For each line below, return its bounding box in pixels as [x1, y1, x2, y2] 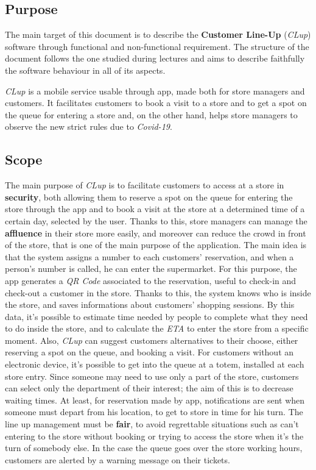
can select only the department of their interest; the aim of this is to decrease [5, 382, 293, 394]
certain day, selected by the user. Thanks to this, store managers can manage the [5, 214, 307, 227]
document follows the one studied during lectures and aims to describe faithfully [5, 52, 305, 65]
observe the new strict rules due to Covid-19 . [5, 120, 172, 133]
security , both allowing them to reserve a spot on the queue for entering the [5, 190, 293, 203]
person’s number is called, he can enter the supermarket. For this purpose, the [5, 262, 297, 275]
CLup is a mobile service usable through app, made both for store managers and [5, 84, 305, 97]
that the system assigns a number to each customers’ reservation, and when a [5, 250, 294, 263]
